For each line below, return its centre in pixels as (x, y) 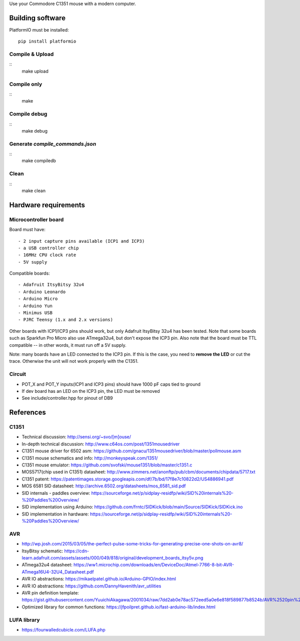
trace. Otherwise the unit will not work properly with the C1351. (74, 361)
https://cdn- (77, 551)
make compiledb (39, 161)
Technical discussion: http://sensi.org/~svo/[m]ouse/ (76, 437)
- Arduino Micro (38, 299)
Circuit (18, 374)
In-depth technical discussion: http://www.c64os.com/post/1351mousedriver (101, 444)
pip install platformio (47, 42)
